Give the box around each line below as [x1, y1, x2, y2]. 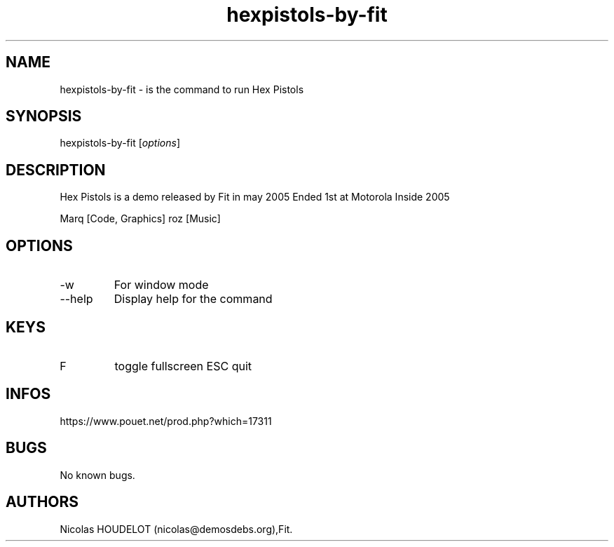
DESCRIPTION [6, 161, 106, 179]
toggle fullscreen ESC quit [114, 358, 252, 373]
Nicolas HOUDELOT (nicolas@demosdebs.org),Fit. [60, 522, 293, 535]
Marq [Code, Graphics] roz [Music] [60, 212, 221, 225]
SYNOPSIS [6, 107, 82, 126]
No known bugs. [60, 468, 135, 481]
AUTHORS [6, 493, 79, 511]
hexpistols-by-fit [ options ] [60, 137, 180, 149]
